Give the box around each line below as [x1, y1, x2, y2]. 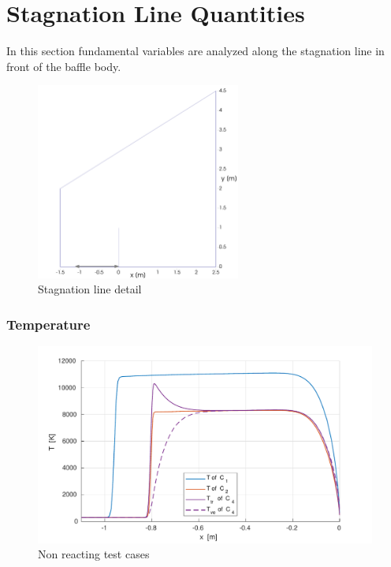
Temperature [6, 314, 91, 334]
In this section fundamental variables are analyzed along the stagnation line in [6, 43, 385, 59]
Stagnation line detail [38, 281, 142, 297]
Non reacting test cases [38, 546, 150, 562]
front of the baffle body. [6, 58, 121, 74]
